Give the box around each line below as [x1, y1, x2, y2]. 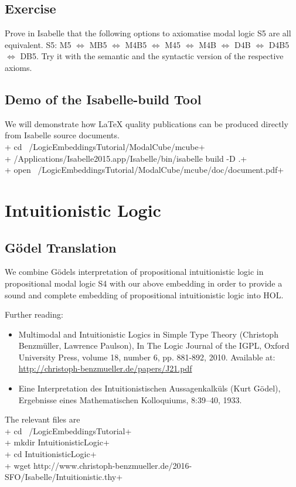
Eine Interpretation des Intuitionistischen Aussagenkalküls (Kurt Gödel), [18, 382, 281, 394]
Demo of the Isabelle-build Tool [5, 90, 202, 108]
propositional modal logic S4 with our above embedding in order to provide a [5, 277, 283, 289]
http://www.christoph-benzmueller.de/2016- [33, 459, 192, 471]
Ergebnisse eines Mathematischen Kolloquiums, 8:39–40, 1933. [18, 393, 242, 406]
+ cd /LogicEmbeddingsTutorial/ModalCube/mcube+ [5, 140, 205, 152]
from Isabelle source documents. [5, 129, 120, 141]
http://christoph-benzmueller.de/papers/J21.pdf [18, 362, 192, 374]
